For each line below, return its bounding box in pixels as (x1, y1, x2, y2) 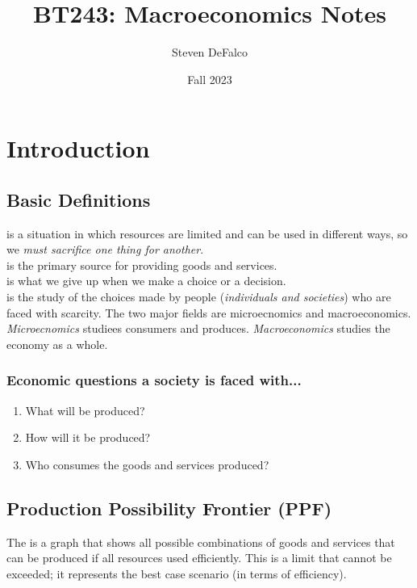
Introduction (6, 132, 150, 165)
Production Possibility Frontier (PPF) (6, 495, 332, 520)
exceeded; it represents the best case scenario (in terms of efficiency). (6, 565, 347, 582)
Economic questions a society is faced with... (6, 370, 302, 390)
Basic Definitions (6, 187, 151, 212)
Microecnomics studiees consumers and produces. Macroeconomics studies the (6, 320, 390, 337)
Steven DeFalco (171, 44, 248, 61)
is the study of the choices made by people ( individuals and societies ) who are (6, 288, 391, 305)
